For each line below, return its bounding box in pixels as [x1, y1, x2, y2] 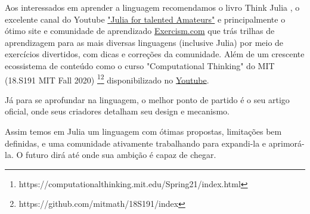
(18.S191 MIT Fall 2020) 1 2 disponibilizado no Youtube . [5, 72, 209, 86]
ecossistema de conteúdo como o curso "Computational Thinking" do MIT [5, 59, 275, 72]
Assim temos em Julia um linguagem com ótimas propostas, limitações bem [5, 125, 282, 137]
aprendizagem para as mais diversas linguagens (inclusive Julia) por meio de [5, 36, 284, 48]
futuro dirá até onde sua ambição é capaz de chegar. [25, 148, 216, 161]
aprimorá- [268, 137, 305, 149]
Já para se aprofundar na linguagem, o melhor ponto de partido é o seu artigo [5, 93, 290, 106]
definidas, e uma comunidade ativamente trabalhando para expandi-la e [5, 137, 266, 149]
